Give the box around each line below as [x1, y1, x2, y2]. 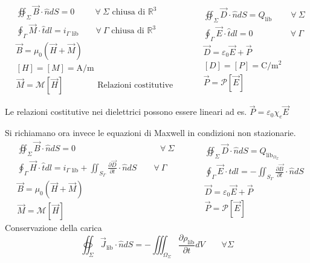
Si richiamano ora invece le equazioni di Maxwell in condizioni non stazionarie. [5, 126, 296, 139]
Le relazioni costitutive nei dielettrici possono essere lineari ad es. [5, 105, 247, 118]
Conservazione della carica [5, 221, 102, 234]
